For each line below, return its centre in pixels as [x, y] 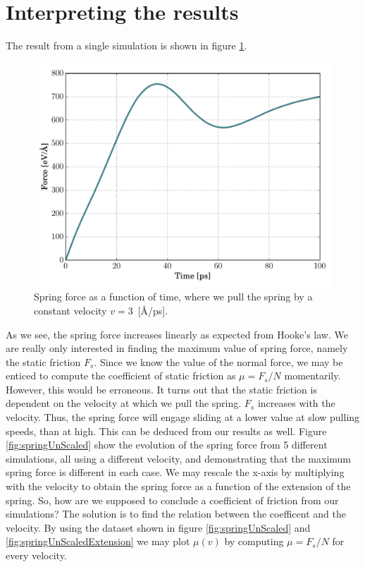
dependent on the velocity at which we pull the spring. [124, 403]
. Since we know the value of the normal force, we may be [218, 361]
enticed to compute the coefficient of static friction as [121, 376]
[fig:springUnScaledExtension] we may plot [98, 541]
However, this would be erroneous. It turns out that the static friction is [161, 389]
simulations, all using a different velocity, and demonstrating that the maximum [179, 458]
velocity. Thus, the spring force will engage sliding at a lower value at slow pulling [183, 417]
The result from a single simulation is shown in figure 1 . [126, 45]
